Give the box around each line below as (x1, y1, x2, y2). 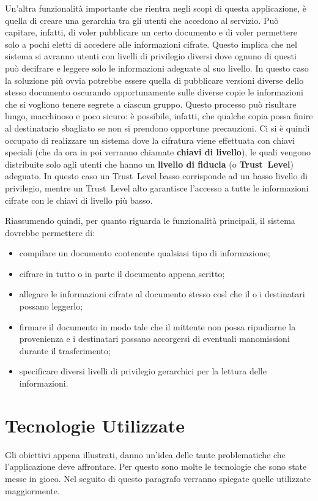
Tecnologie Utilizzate (5, 412, 185, 437)
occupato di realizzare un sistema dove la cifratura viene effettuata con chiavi (5, 133, 295, 146)
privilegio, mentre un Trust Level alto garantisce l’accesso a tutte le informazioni (5, 181, 309, 194)
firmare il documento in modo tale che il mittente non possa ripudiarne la (19, 320, 296, 333)
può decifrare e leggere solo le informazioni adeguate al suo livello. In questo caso (5, 61, 309, 74)
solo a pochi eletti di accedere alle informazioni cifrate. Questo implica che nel (5, 37, 297, 50)
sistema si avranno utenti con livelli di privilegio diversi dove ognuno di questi (5, 50, 297, 62)
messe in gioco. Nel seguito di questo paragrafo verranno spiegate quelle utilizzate (5, 472, 311, 484)
